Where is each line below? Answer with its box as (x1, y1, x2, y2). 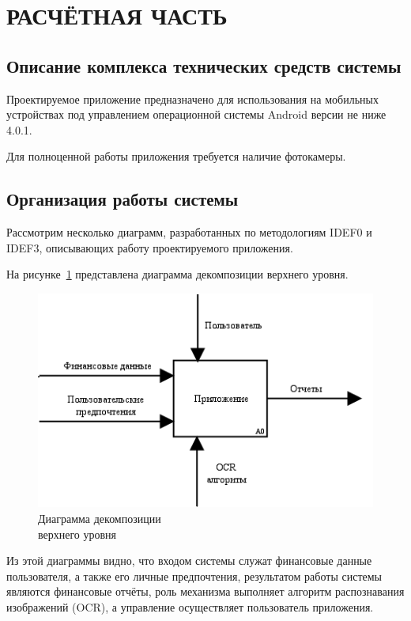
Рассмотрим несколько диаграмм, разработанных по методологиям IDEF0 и (6, 224, 372, 240)
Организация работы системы (6, 187, 239, 211)
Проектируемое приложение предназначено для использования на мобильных (6, 90, 379, 107)
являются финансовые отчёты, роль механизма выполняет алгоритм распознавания (6, 583, 405, 600)
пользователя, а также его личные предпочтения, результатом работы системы (6, 567, 382, 584)
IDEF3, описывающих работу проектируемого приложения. (6, 239, 293, 256)
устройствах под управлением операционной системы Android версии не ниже (6, 106, 386, 123)
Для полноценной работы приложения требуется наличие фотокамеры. (6, 148, 346, 165)
